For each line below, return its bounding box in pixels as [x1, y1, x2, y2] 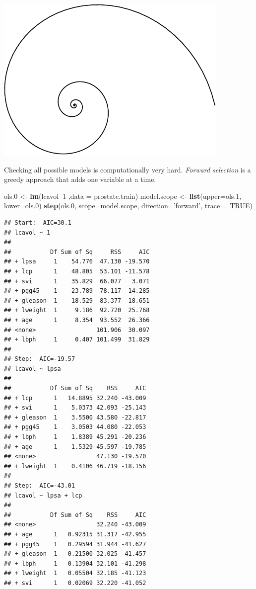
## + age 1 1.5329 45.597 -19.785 [4, 443, 146, 450]
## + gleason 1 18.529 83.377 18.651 [4, 297, 150, 304]
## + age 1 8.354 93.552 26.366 [4, 316, 150, 324]
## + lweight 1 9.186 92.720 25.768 [4, 307, 150, 314]
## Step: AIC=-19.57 [4, 355, 75, 363]
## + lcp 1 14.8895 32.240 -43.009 [4, 394, 146, 402]
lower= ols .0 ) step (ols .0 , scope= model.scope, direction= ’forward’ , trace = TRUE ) [4, 200, 253, 211]
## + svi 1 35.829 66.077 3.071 [4, 277, 150, 285]
